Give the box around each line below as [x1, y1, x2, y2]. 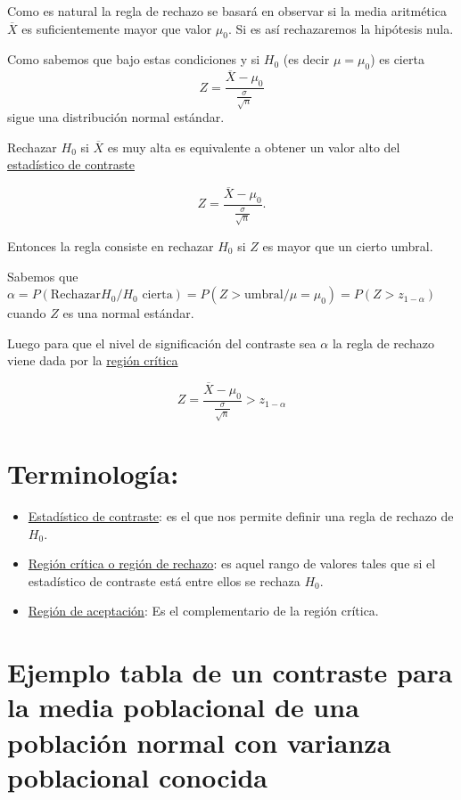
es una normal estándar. [62, 304, 194, 322]
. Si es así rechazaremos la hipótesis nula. [227, 19, 454, 37]
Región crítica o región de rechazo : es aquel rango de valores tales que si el [28, 554, 436, 573]
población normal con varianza [7, 723, 391, 760]
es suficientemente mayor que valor [21, 19, 212, 37]
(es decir [283, 50, 330, 69]
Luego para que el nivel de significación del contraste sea [7, 333, 317, 352]
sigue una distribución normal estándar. [7, 108, 225, 127]
